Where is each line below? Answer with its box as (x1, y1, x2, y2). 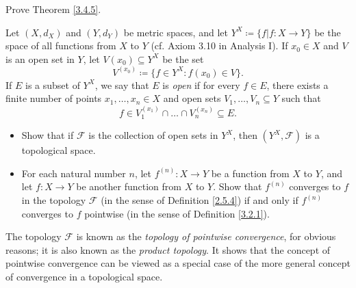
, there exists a (266, 77, 329, 92)
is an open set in (5, 51, 75, 66)
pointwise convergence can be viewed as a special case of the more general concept (5, 256, 351, 270)
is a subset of (25, 77, 80, 92)
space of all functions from (5, 38, 116, 53)
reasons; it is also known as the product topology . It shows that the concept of (5, 242, 331, 257)
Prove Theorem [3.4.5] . (5, 2, 101, 16)
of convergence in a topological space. (5, 269, 163, 283)
